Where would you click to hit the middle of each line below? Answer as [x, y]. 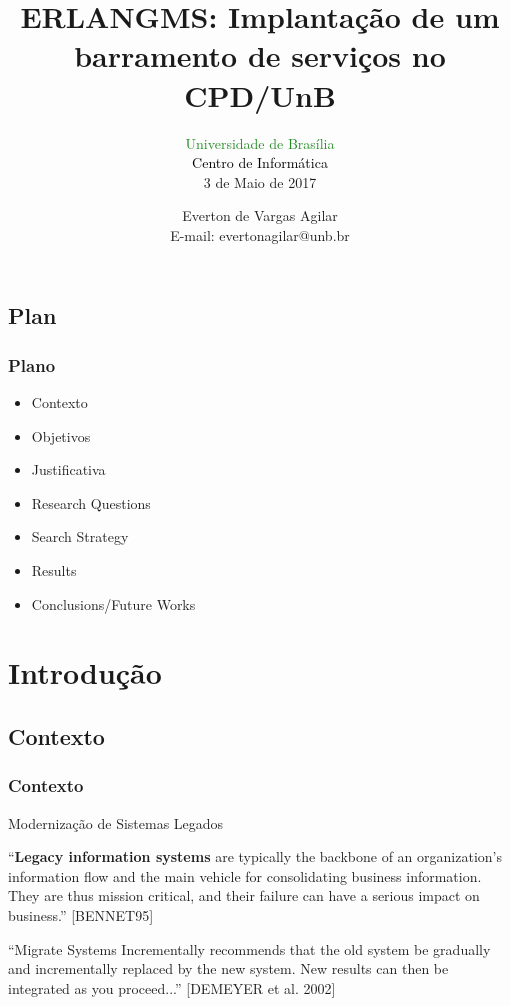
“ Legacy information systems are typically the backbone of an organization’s [255, 856]
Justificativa [68, 469]
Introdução [85, 672]
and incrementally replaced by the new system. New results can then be [228, 968]
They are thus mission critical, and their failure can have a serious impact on [244, 895]
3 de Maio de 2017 [260, 181]
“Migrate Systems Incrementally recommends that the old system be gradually [249, 948]
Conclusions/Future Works [113, 603]
